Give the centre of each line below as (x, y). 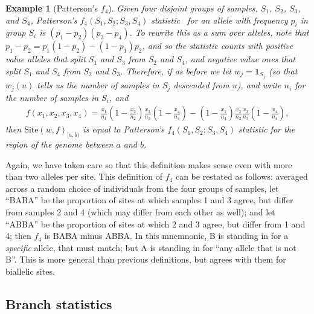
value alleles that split (46, 59)
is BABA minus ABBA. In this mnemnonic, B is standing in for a (166, 236)
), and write (259, 85)
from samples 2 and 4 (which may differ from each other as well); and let (140, 211)
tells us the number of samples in (98, 85)
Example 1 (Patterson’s (52, 8)
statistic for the (267, 129)
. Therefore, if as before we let (176, 70)
